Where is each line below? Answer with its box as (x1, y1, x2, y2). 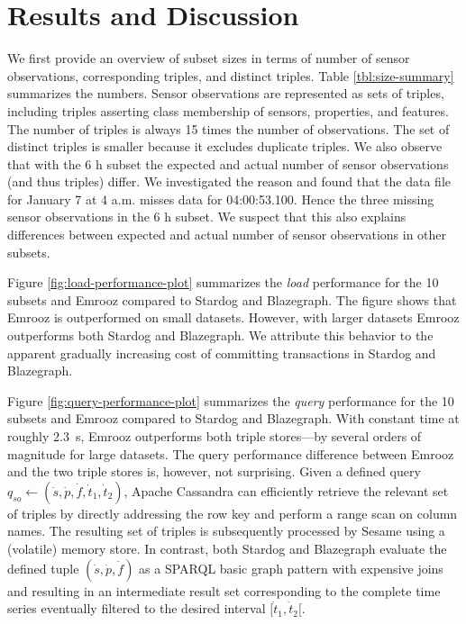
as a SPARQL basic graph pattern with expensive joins (139, 558, 443, 577)
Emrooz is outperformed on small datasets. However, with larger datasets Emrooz (7, 308, 460, 327)
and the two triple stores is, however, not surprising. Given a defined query (7, 462, 421, 481)
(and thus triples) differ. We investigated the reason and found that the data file (7, 172, 452, 191)
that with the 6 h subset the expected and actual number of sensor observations (7, 154, 449, 173)
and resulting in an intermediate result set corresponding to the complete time (7, 581, 441, 600)
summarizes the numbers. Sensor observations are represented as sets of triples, (7, 84, 444, 103)
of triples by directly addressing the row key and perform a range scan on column (7, 503, 458, 522)
